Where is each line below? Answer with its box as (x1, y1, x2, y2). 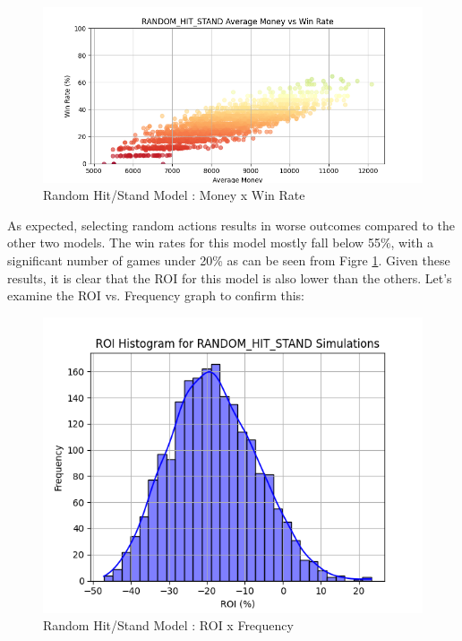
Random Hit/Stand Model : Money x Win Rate (43, 186, 305, 204)
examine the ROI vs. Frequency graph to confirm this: (7, 286, 304, 305)
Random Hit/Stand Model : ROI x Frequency (43, 616, 294, 635)
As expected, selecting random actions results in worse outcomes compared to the (7, 215, 455, 234)
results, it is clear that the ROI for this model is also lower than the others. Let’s (7, 268, 452, 287)
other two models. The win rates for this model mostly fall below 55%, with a (7, 233, 433, 252)
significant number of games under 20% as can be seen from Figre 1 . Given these (7, 251, 450, 270)
